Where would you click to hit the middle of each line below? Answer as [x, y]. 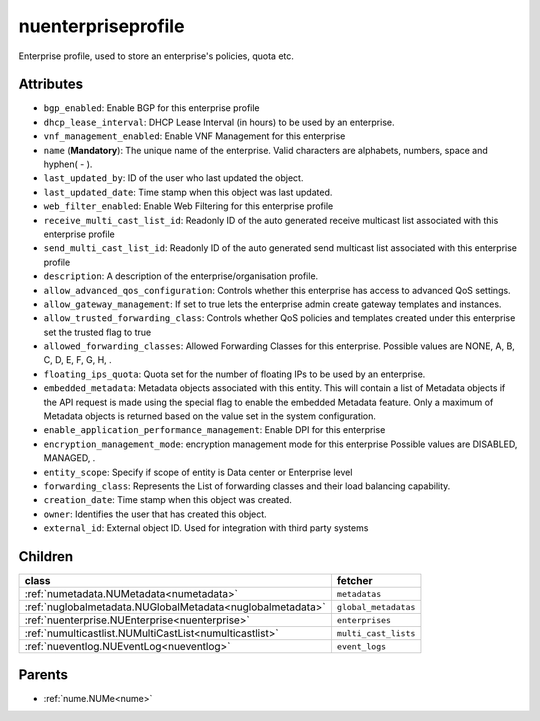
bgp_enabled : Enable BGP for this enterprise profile [151, 108]
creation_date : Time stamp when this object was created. [167, 500]
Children [46, 556]
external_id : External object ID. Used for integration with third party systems [206, 528]
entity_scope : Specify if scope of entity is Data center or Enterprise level [198, 472]
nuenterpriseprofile [101, 26]
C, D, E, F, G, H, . [77, 360]
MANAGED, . [69, 458]
